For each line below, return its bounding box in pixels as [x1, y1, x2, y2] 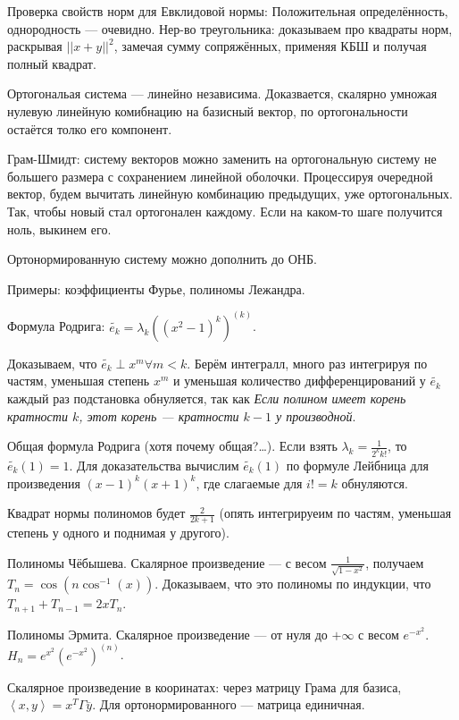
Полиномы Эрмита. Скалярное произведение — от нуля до [7, 624, 328, 643]
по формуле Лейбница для [286, 456, 429, 474]
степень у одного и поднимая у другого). [7, 523, 229, 542]
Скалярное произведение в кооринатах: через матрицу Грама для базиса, [7, 677, 402, 696]
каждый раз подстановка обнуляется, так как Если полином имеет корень [7, 388, 406, 407]
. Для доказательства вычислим [69, 456, 239, 474]
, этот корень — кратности [79, 406, 239, 425]
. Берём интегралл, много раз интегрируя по [187, 353, 428, 372]
